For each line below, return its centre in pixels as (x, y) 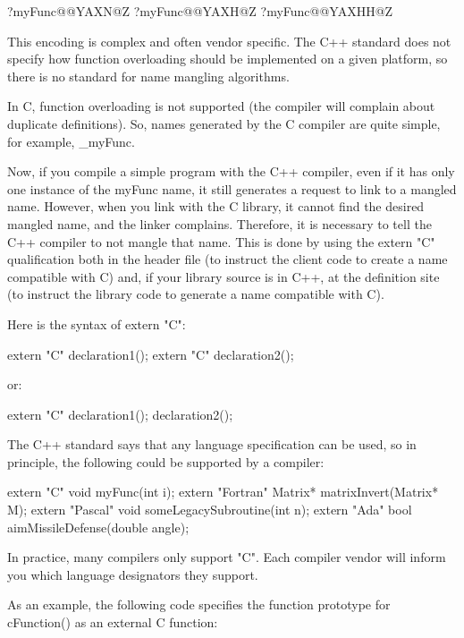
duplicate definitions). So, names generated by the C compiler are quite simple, (224, 123)
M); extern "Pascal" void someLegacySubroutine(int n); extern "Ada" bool (210, 510)
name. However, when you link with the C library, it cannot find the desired (216, 206)
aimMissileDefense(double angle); (98, 527)
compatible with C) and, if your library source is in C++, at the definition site (224, 276)
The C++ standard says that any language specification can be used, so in (212, 444)
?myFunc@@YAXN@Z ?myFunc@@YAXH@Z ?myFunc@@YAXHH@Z (200, 11)
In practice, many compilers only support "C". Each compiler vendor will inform (227, 557)
